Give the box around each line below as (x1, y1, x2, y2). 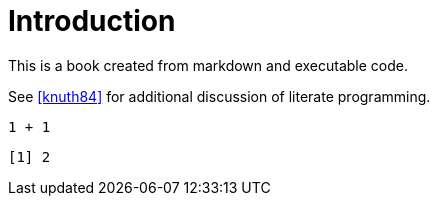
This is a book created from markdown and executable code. (8, 56, 409, 74)
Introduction (8, 4, 176, 38)
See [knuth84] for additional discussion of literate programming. (8, 87, 431, 105)
